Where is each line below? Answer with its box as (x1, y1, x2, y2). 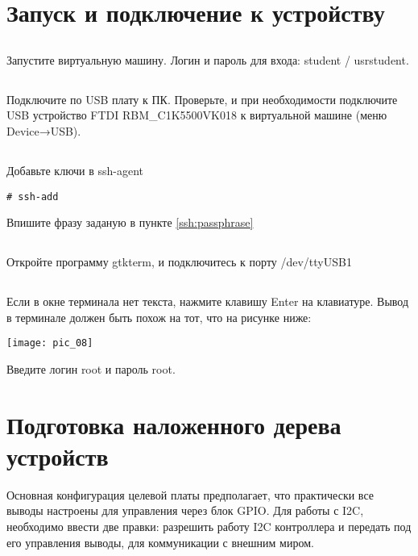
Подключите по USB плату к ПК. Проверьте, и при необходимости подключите (6, 90, 398, 107)
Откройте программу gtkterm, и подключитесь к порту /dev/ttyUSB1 (6, 253, 352, 270)
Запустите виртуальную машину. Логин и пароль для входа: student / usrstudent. (6, 51, 409, 68)
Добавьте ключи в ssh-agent (6, 161, 144, 178)
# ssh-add (6, 190, 59, 203)
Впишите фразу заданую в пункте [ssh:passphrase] (6, 214, 254, 231)
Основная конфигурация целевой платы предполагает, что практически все (6, 486, 374, 503)
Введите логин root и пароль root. (6, 360, 176, 377)
